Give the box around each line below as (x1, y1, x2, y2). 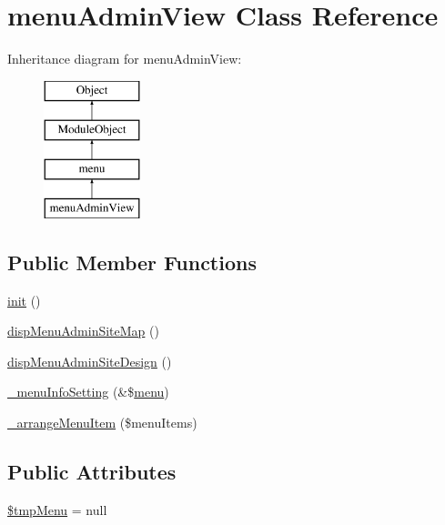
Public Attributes (7, 458, 177, 486)
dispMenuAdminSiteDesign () (7, 351, 172, 370)
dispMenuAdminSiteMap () (7, 321, 159, 340)
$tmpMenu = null (7, 500, 107, 519)
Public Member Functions (7, 247, 257, 276)
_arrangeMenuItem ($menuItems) (7, 413, 197, 432)
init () (7, 290, 41, 309)
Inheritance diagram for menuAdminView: (7, 49, 242, 68)
